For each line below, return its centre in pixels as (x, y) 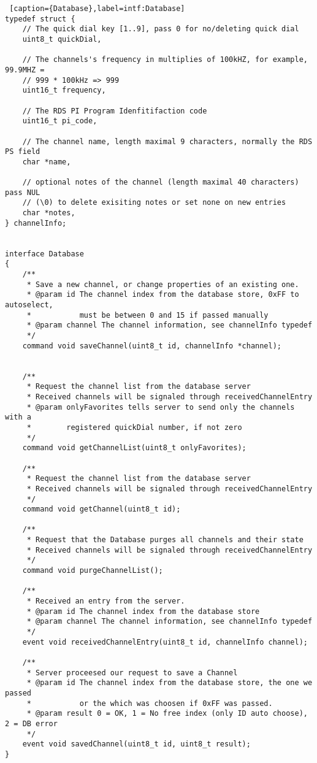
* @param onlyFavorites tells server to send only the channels (161, 407)
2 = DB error (31, 723)
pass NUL (23, 192)
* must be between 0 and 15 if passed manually (147, 315)
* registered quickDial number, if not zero (134, 427)
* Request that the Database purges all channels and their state (165, 540)
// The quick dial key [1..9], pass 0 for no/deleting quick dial (161, 29)
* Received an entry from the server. (106, 601)
